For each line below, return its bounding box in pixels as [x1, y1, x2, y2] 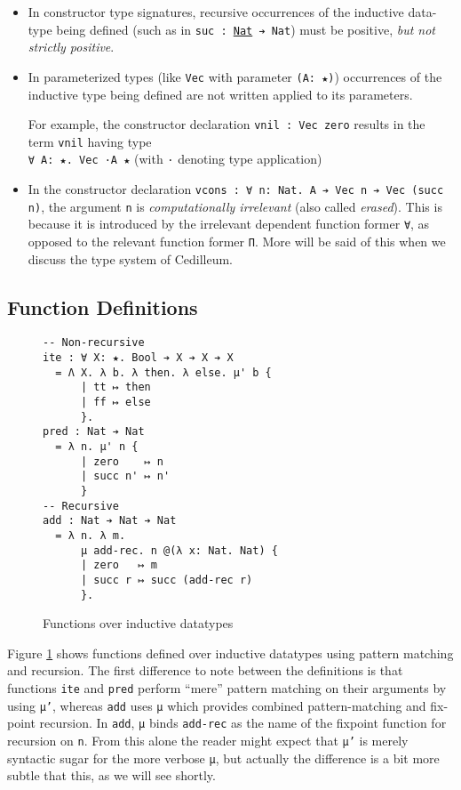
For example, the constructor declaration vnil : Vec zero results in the [28, 115, 425, 133]
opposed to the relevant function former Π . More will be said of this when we [28, 232, 446, 251]
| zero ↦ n [80, 455, 164, 468]
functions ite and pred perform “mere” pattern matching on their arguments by [7, 679, 447, 697]
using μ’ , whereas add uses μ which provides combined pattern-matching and [7, 696, 426, 714]
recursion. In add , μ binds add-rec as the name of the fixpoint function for [39, 713, 447, 732]
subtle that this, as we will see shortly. [7, 766, 216, 785]
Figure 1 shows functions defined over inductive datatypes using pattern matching [7, 643, 454, 662]
